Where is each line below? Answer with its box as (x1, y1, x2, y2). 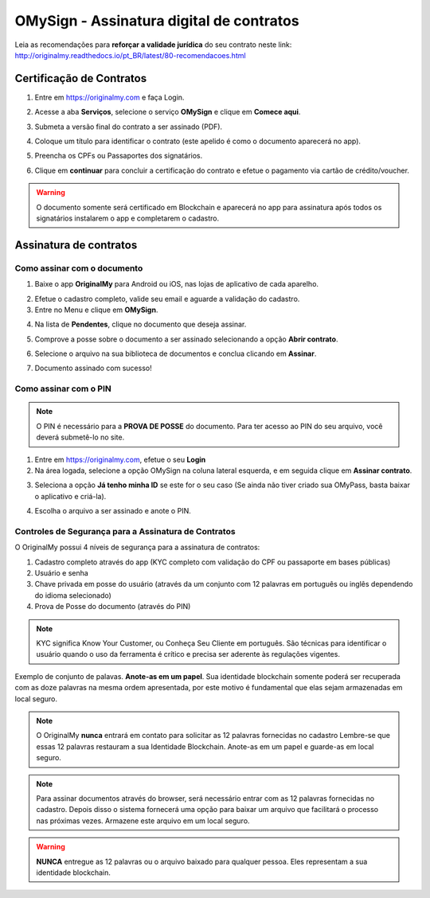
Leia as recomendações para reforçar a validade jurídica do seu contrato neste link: (14, 40, 292, 49)
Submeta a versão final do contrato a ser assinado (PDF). (34, 122, 223, 131)
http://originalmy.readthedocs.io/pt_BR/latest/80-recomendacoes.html (14, 50, 246, 60)
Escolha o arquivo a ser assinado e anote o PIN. (34, 506, 191, 516)
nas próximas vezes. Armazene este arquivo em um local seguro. (36, 816, 250, 826)
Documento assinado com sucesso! (34, 363, 152, 373)
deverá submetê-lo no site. (36, 432, 125, 442)
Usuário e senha (34, 568, 89, 578)
